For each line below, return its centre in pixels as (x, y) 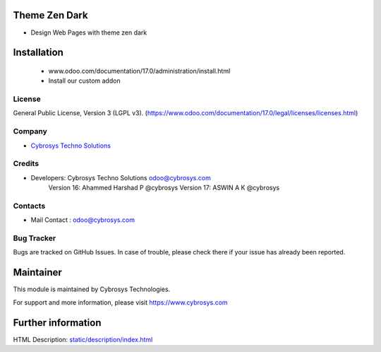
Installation (38, 53)
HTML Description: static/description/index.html (83, 339)
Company (30, 131)
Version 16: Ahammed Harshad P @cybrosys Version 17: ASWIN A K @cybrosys (164, 188)
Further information (57, 323)
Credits (26, 164)
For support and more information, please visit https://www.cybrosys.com (121, 302)
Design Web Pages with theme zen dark (89, 33)
